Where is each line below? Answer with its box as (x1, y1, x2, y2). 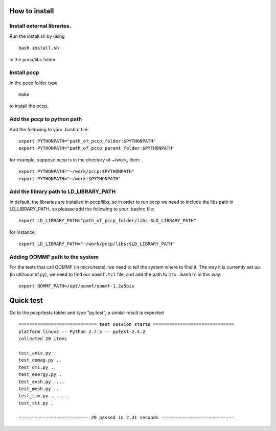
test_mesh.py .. (18, 386, 59, 392)
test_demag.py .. (18, 357, 62, 363)
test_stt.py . (18, 400, 54, 406)
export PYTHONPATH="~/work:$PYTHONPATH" (18, 176, 121, 181)
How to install (9, 7, 54, 15)
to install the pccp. (9, 103, 49, 109)
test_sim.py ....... (18, 393, 70, 399)
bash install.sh (18, 45, 59, 51)
